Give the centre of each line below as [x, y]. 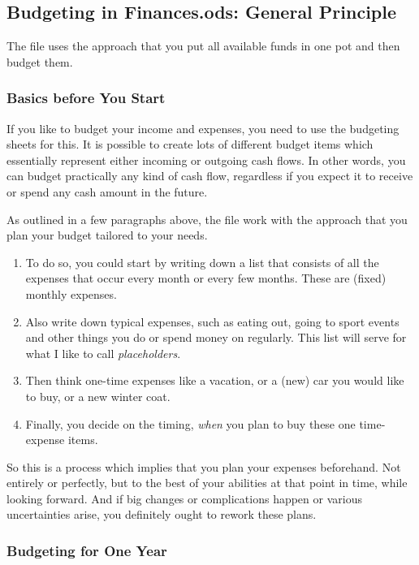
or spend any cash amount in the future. [107, 191]
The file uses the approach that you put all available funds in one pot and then [203, 46]
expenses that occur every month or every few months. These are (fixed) [206, 278]
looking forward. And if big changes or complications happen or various [184, 498]
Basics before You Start [86, 98]
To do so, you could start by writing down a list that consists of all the [202, 262]
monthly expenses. [71, 293]
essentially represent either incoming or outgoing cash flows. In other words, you [206, 160]
